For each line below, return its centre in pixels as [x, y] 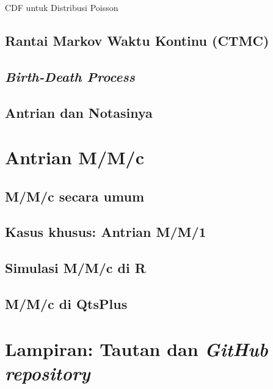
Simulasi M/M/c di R [75, 268]
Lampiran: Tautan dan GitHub [136, 349]
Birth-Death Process [70, 76]
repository [48, 373]
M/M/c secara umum [75, 196]
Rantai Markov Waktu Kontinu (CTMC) [137, 40]
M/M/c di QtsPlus [66, 304]
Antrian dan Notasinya [79, 112]
